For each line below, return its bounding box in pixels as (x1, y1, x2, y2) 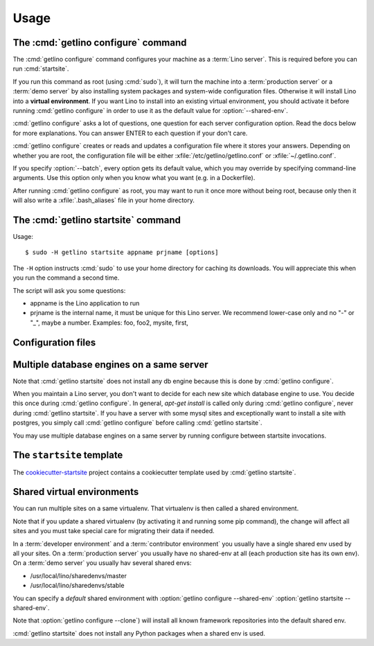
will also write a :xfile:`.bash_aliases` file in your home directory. (12, 196, 195, 204)
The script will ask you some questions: (12, 286, 126, 294)
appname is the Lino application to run (30, 299, 140, 307)
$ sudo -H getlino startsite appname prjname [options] (25, 249, 219, 256)
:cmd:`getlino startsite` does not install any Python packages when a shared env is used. (12, 629, 266, 637)
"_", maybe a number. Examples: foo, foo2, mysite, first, (30, 318, 188, 327)
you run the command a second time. (12, 273, 120, 282)
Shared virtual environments (12, 486, 139, 498)
